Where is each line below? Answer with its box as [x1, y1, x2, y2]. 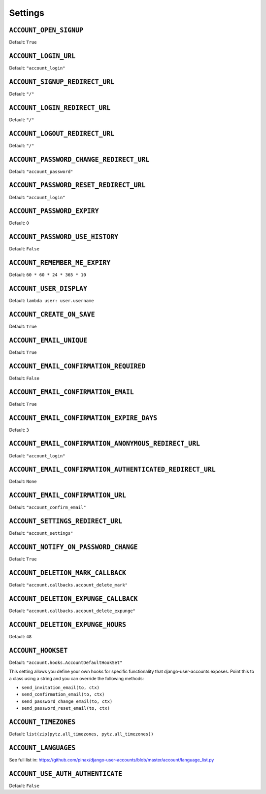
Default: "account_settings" [9, 530, 73, 536]
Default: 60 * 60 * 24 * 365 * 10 [9, 272, 86, 278]
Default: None [9, 479, 37, 484]
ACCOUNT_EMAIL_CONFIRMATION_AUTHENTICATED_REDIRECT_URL [9, 466, 216, 474]
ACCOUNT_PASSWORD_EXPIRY [9, 207, 99, 215]
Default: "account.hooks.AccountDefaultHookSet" [9, 659, 123, 665]
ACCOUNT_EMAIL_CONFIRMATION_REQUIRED [9, 362, 146, 370]
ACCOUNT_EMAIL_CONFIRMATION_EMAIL [9, 388, 134, 396]
